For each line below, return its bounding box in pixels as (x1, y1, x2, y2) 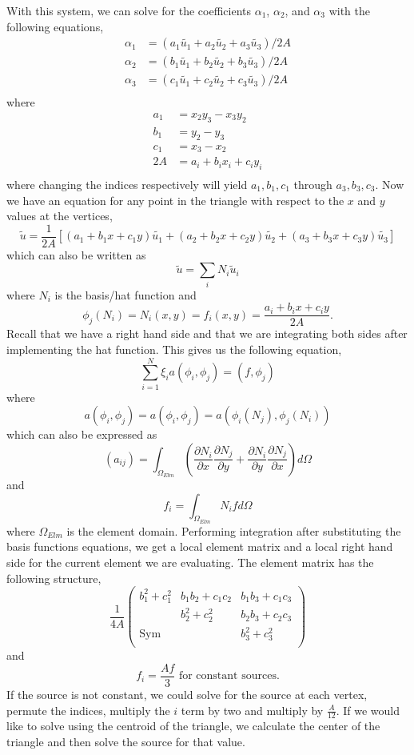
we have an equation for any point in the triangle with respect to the (6, 191, 344, 208)
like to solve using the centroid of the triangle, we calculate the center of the (6, 717, 380, 734)
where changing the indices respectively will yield (6, 175, 248, 192)
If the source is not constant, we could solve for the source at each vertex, (6, 686, 368, 703)
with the (328, 2, 371, 18)
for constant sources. (178, 670, 280, 682)
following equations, (6, 18, 104, 34)
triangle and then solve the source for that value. (6, 733, 245, 750)
